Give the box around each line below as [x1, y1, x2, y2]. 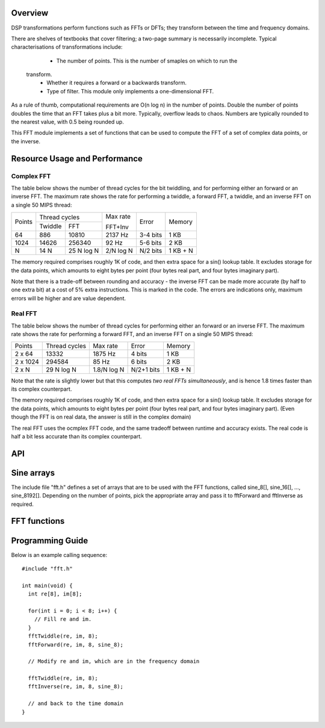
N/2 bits [139, 247, 162, 255]
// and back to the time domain [28, 700, 123, 707]
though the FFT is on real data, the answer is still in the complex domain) [11, 413, 191, 421]
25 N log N [68, 247, 99, 255]
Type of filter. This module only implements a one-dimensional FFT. [46, 87, 214, 95]
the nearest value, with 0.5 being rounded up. [11, 118, 125, 126]
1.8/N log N [93, 365, 125, 373]
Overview [11, 8, 49, 18]
